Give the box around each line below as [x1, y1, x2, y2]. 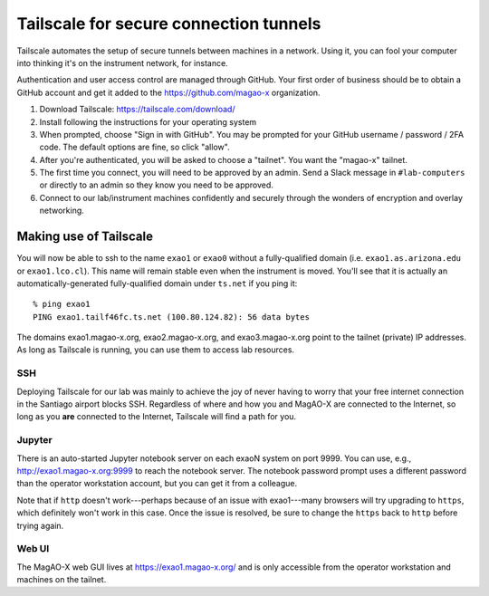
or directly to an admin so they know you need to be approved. [39, 179, 273, 190]
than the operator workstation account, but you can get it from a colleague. [16, 478, 298, 489]
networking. [39, 205, 85, 216]
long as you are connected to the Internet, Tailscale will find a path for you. [16, 411, 297, 422]
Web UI [16, 543, 50, 555]
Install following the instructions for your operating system [39, 116, 257, 127]
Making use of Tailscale [16, 229, 154, 245]
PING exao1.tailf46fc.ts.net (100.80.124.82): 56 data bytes [33, 312, 310, 322]
